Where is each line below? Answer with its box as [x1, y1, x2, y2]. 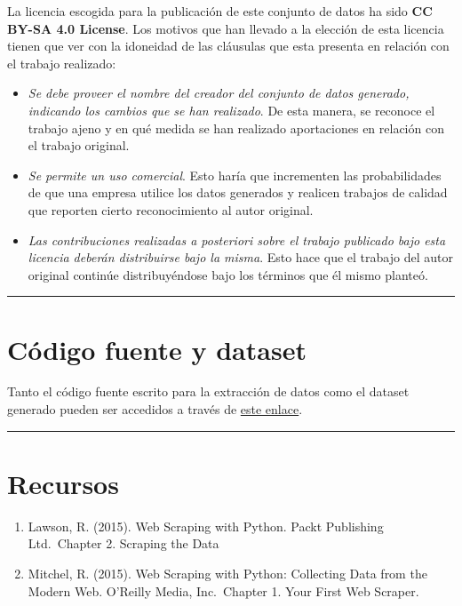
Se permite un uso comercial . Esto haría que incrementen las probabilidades [28, 165, 442, 184]
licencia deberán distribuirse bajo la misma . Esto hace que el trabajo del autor [28, 248, 453, 267]
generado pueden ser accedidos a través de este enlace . [7, 400, 303, 419]
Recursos [7, 465, 119, 501]
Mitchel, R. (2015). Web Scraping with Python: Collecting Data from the [28, 563, 427, 582]
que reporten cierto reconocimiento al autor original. [28, 200, 314, 219]
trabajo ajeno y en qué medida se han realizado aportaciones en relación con [28, 118, 444, 137]
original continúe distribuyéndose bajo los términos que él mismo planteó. [28, 265, 428, 283]
